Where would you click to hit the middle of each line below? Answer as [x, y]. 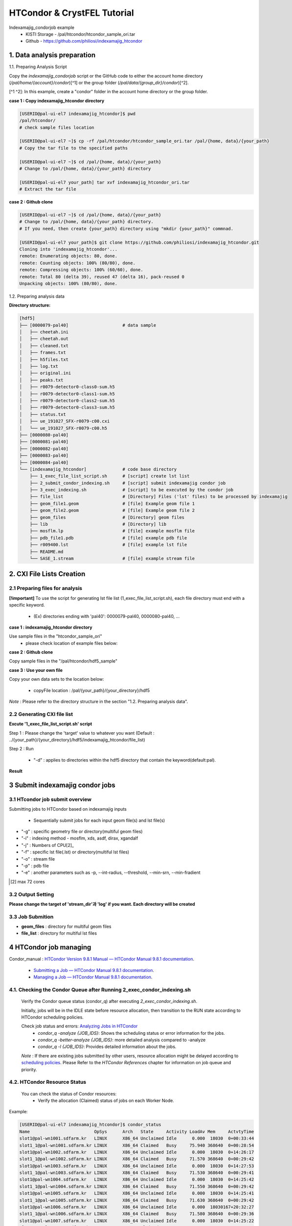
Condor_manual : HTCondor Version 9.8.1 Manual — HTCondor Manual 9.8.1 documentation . [102, 959]
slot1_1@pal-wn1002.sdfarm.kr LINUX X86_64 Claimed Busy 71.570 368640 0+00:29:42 [137, 1159]
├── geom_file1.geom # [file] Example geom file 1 [112, 503]
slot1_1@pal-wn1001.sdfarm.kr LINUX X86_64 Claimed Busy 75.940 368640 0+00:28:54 [137, 1145]
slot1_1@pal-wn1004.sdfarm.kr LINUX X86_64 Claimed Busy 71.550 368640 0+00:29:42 [137, 1186]
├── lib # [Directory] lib [98, 524]
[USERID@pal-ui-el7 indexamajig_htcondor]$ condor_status [90, 1125]
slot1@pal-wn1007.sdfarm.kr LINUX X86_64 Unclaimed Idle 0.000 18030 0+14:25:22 [137, 1221]
